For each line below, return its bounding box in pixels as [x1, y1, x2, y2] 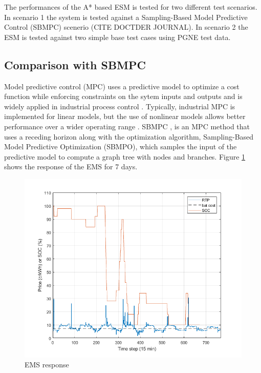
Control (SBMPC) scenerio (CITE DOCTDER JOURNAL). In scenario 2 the [4, 22, 248, 32]
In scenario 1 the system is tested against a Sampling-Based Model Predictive [4, 11, 248, 22]
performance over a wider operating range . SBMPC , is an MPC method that [4, 121, 250, 131]
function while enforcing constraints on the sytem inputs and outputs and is [4, 91, 243, 102]
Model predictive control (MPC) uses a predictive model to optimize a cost [4, 81, 240, 91]
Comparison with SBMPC [4, 56, 146, 72]
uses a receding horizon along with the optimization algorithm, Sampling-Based [4, 131, 254, 142]
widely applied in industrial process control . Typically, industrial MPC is [4, 101, 235, 111]
